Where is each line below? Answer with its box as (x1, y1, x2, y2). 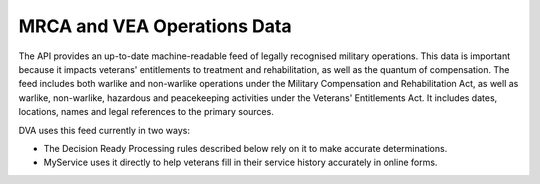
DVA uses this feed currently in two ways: (18, 124, 190, 136)
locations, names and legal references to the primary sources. (18, 106, 274, 118)
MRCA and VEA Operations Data (18, 15, 292, 37)
